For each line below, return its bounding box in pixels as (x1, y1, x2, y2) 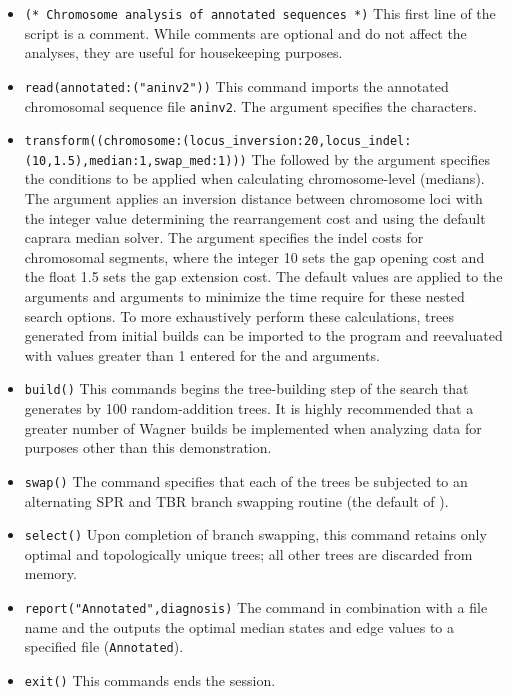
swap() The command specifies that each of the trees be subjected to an (24, 470, 468, 491)
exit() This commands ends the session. (24, 669, 276, 690)
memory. (24, 563, 77, 584)
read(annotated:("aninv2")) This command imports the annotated (24, 75, 449, 96)
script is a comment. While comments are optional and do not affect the (24, 22, 467, 43)
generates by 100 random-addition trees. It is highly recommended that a (24, 398, 474, 419)
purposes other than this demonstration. (24, 437, 272, 458)
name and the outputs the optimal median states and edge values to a (24, 616, 455, 637)
